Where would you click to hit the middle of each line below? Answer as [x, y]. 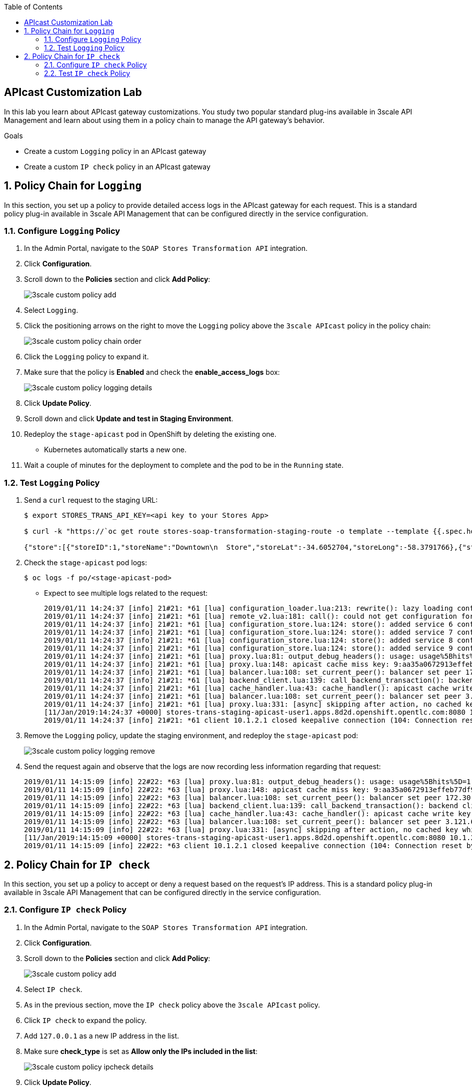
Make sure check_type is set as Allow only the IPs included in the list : [141, 1051]
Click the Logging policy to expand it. [86, 357]
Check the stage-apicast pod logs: [86, 563]
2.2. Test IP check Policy [87, 73]
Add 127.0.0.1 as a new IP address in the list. [102, 1036]
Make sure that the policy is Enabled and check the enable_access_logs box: [152, 372]
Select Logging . [51, 310]
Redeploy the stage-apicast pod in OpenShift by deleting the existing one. [150, 434]
